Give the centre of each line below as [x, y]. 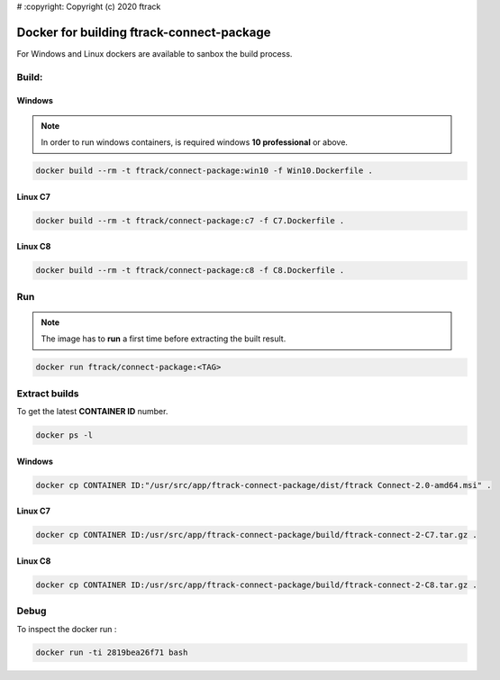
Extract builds [48, 394]
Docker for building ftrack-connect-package [144, 32]
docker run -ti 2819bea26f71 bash [112, 653]
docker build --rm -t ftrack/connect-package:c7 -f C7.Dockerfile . [190, 220]
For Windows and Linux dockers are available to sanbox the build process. [155, 53]
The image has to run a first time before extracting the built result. [164, 339]
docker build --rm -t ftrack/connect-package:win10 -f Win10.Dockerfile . [205, 171]
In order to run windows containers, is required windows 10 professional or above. [195, 142]
